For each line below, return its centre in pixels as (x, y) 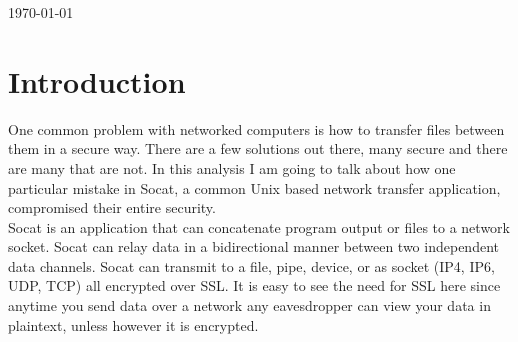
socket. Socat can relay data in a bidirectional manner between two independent (253, 246)
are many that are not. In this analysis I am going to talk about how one (232, 167)
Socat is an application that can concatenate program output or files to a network (259, 226)
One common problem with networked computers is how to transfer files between (256, 128)
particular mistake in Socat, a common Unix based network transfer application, (254, 187)
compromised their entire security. (112, 207)
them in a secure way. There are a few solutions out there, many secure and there (258, 148)
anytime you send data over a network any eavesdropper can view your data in (249, 305)
